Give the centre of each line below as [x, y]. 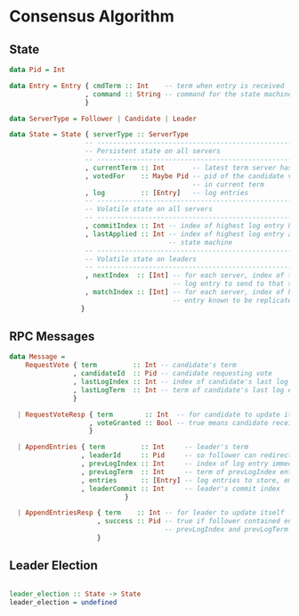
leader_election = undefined [63, 602]
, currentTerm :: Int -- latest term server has [189, 168]
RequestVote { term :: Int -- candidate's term [131, 365]
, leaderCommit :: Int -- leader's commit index [180, 489]
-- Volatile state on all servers [149, 209]
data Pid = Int [37, 70]
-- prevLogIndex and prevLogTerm [226, 530]
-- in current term [229, 185]
